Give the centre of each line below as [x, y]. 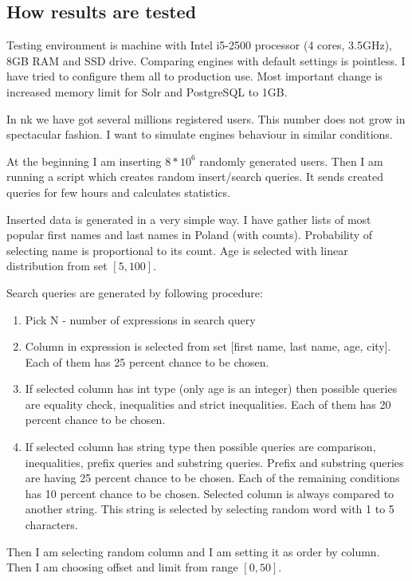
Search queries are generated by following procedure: [135, 292]
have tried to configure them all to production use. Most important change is [194, 76]
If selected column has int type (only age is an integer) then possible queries [211, 389]
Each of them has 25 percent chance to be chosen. [147, 361]
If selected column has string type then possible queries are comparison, [200, 447]
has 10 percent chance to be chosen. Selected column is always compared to [210, 493]
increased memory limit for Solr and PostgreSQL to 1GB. [147, 91]
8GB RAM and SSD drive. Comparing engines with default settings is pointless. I [206, 60]
